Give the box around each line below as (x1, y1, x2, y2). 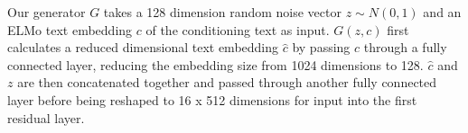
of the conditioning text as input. (145, 20, 330, 39)
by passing (292, 38, 351, 57)
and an (423, 3, 462, 21)
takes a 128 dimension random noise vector (103, 3, 342, 21)
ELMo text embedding (7, 20, 133, 39)
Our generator (7, 3, 86, 21)
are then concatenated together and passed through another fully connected (17, 73, 437, 92)
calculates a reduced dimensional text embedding (7, 38, 279, 57)
